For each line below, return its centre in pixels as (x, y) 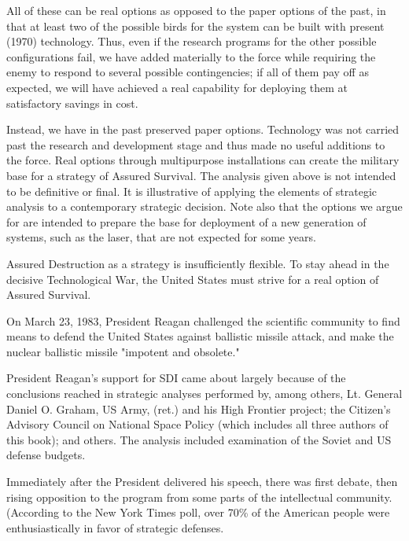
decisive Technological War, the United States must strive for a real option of (193, 279)
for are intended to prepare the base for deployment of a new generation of (186, 221)
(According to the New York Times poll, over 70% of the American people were (198, 512)
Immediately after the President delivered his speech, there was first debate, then (202, 482)
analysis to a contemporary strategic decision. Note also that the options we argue (204, 206)
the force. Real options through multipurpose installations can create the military (203, 160)
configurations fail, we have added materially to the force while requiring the (191, 56)
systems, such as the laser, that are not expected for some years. (161, 237)
